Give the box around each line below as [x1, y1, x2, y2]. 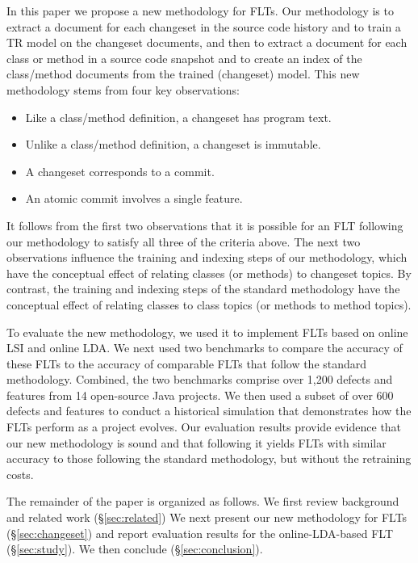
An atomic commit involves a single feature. [25, 190, 243, 207]
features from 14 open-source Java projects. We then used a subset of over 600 [6, 386, 394, 403]
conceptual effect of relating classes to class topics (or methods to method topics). [6, 296, 412, 313]
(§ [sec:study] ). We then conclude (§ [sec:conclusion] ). [6, 540, 263, 557]
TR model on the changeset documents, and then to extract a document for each [6, 34, 408, 51]
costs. [6, 465, 34, 482]
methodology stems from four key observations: [6, 81, 240, 98]
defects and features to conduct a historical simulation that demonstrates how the [6, 402, 412, 419]
